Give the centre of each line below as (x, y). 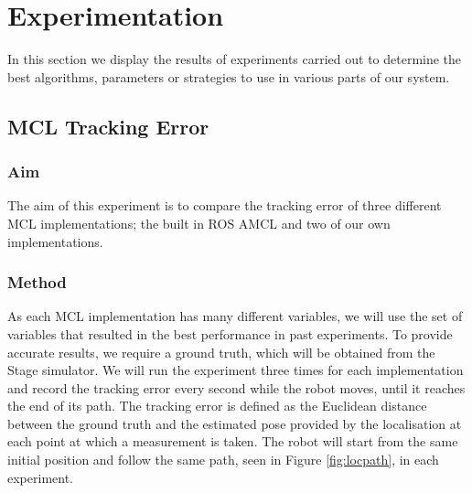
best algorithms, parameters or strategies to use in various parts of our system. (229, 76)
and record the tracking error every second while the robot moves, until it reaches (236, 387)
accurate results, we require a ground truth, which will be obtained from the (221, 352)
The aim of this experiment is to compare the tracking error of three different (225, 205)
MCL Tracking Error (108, 126)
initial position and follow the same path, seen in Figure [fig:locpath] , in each (223, 460)
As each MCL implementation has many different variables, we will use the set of (235, 316)
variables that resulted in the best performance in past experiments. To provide (230, 333)
